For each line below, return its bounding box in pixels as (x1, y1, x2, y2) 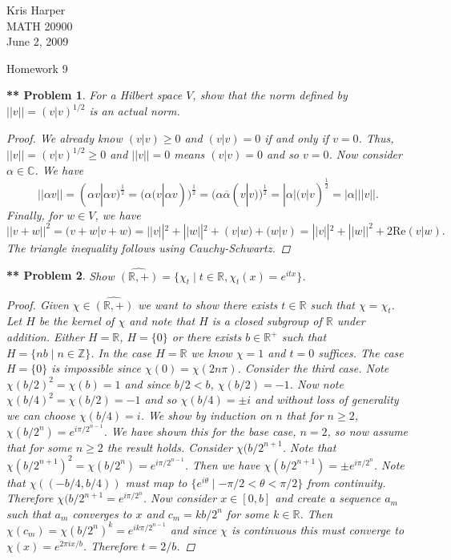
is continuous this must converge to (231, 521, 405, 538)
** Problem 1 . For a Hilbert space (6, 87, 183, 103)
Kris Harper (6, 2, 66, 18)
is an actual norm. (89, 103, 180, 119)
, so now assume (327, 422, 409, 439)
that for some (6, 438, 72, 455)
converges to (72, 505, 132, 522)
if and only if (264, 130, 329, 147)
